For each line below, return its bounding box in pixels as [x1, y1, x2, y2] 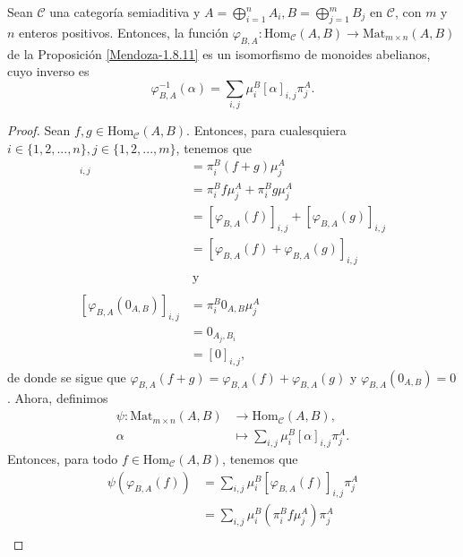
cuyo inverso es [7, 62, 90, 81]
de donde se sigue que [7, 367, 126, 386]
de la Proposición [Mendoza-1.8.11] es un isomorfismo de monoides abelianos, [7, 44, 431, 63]
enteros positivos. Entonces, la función [19, 22, 228, 41]
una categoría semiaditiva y [49, 3, 201, 21]
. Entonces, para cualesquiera [186, 121, 347, 140]
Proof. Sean [7, 121, 71, 140]
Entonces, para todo [7, 449, 118, 467]
